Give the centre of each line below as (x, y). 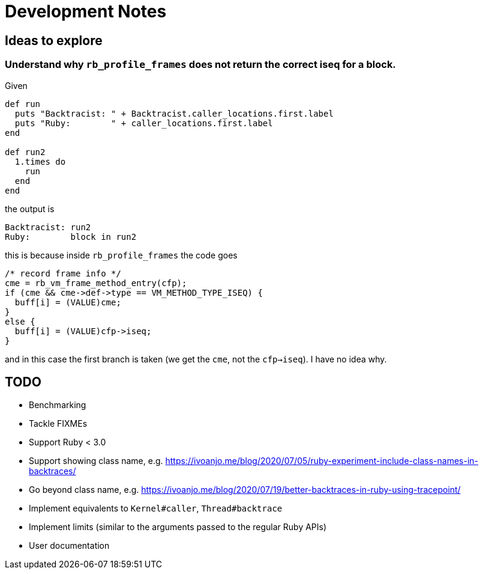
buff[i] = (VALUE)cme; (68, 302)
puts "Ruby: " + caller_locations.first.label (144, 123)
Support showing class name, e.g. (96, 461)
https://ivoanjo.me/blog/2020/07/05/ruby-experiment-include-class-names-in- (322, 461)
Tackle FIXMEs (58, 424)
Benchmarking (58, 405)
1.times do (40, 161)
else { (20, 321)
